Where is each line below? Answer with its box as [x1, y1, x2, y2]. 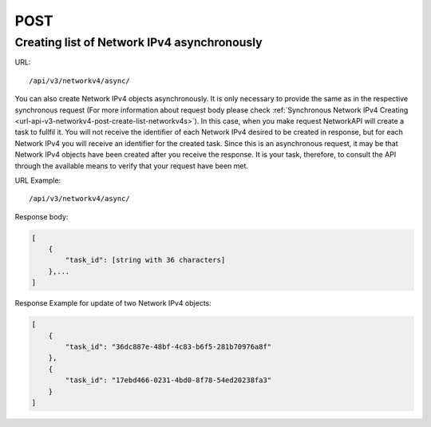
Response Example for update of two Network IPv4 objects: [14, 299, 212, 308]
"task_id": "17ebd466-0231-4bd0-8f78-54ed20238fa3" [65, 376, 272, 385]
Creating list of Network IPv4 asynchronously [14, 35, 263, 49]
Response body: [14, 212, 69, 221]
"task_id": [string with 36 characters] [65, 255, 226, 265]
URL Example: [14, 176, 61, 185]
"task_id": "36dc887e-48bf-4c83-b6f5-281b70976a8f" [65, 342, 272, 351]
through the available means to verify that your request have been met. [14, 160, 249, 171]
